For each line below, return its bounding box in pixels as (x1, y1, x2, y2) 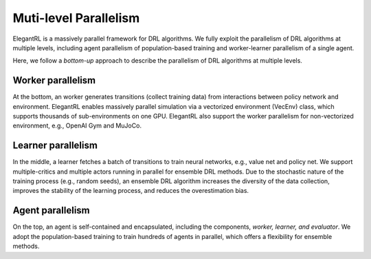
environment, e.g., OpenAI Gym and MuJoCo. (12, 121, 142, 130)
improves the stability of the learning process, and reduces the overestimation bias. (12, 187, 249, 195)
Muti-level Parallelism (12, 10, 140, 25)
